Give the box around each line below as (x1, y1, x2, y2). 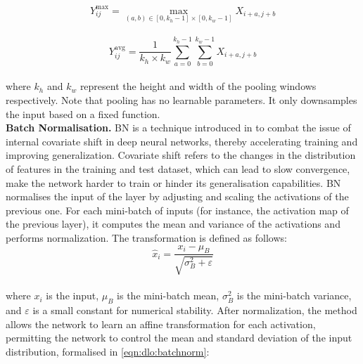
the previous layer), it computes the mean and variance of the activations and (6, 216, 340, 231)
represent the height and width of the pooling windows (79, 79, 317, 93)
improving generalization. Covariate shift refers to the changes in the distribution (6, 148, 356, 162)
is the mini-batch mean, (117, 288, 219, 303)
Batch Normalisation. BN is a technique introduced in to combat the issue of (6, 120, 351, 135)
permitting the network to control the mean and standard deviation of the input (6, 330, 352, 345)
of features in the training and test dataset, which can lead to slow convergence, (6, 162, 350, 176)
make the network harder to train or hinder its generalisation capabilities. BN (6, 175, 341, 190)
